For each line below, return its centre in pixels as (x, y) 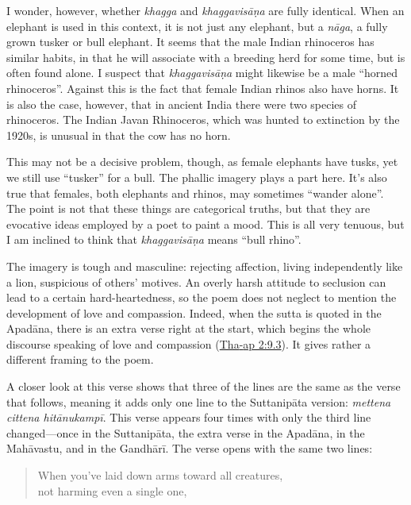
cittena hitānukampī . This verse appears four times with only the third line (189, 417)
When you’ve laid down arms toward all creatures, (160, 475)
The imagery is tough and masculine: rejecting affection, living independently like (205, 266)
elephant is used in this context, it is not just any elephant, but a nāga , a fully (197, 26)
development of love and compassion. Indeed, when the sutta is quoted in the (194, 312)
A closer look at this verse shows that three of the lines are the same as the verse (204, 386)
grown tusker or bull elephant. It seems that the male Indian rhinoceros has (190, 42)
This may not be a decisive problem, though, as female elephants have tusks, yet (202, 162)
